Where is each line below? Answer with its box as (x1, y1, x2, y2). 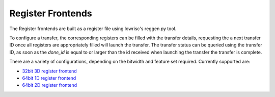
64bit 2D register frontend (22, 82, 77, 88)
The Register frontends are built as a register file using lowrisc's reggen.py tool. (9, 26, 177, 32)
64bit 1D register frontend (22, 75, 76, 81)
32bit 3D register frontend (22, 68, 77, 74)
